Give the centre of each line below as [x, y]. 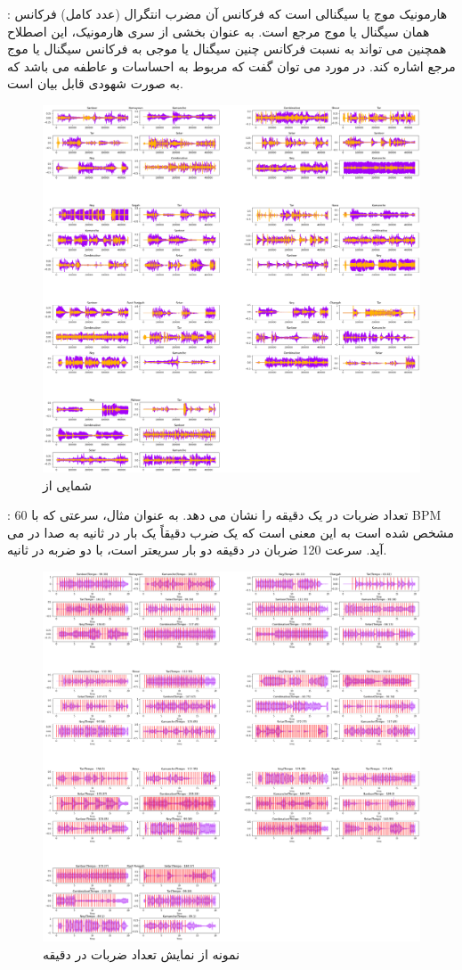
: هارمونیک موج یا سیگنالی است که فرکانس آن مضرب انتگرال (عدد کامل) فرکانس [227, 13]
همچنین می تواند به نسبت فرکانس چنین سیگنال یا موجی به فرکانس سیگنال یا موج [227, 49]
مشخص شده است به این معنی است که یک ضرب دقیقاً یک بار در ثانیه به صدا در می [231, 532]
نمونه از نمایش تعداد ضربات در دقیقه [142, 954]
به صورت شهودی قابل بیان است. [95, 83]
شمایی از [67, 485]
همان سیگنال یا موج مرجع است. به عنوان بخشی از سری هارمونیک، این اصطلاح [219, 31]
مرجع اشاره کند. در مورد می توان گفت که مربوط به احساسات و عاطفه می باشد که [231, 66]
